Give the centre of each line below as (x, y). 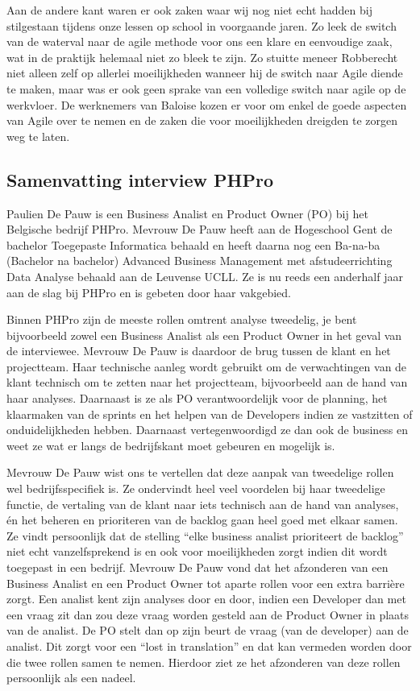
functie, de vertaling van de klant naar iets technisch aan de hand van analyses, (203, 504)
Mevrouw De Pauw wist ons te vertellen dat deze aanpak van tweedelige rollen (200, 472)
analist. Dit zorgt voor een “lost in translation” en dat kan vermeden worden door (209, 645)
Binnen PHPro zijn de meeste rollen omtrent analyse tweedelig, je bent (182, 319)
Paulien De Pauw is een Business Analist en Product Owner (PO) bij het (187, 213)
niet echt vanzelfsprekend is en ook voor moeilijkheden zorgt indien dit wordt (197, 551)
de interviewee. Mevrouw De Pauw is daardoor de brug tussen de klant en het (199, 351)
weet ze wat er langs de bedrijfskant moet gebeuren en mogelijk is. (171, 445)
